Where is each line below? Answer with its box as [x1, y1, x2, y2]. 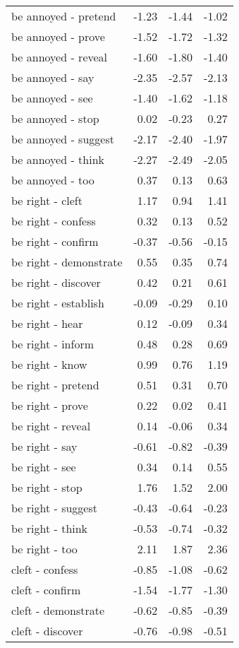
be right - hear [11, 315, 83, 331]
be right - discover [11, 274, 101, 290]
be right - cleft [11, 192, 82, 208]
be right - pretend [11, 377, 99, 393]
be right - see [11, 459, 76, 475]
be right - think [11, 520, 88, 536]
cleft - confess [11, 561, 78, 577]
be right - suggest [11, 500, 97, 516]
